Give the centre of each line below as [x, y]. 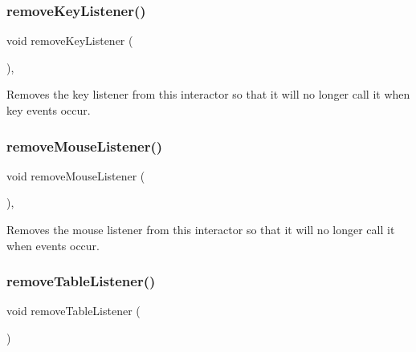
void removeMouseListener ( [76, 175]
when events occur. [53, 245]
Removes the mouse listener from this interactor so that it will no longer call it [201, 229]
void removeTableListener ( [73, 311]
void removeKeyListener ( [70, 40]
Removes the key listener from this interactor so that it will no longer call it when [208, 94]
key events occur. [49, 110]
